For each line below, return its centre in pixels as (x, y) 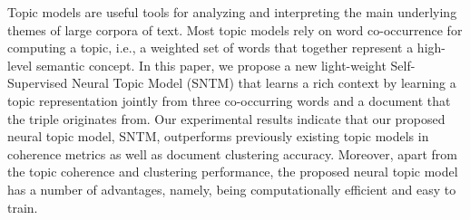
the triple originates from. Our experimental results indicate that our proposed (226, 118)
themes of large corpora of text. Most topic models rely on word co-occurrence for (235, 29)
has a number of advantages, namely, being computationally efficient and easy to (232, 189)
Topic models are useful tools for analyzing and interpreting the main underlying (232, 12)
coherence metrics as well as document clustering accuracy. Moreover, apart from (233, 153)
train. (23, 207)
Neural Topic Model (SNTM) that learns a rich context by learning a (264, 83)
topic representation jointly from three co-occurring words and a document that (229, 100)
